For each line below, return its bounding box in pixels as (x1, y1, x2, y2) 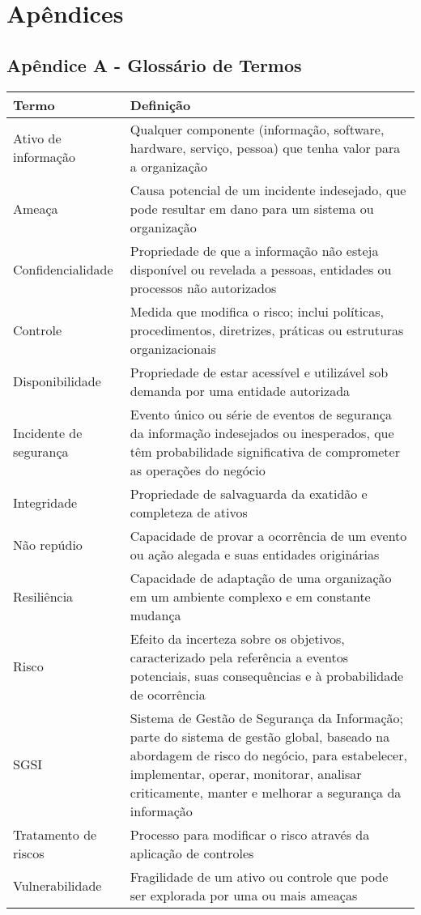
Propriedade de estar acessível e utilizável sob (130, 362, 389, 381)
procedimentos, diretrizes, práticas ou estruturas (130, 320, 404, 339)
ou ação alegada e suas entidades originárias (130, 544, 380, 564)
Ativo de (13, 129, 62, 148)
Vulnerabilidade (13, 876, 102, 896)
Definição (130, 95, 191, 114)
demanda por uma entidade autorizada (130, 381, 351, 400)
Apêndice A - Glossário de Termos (6, 52, 302, 77)
